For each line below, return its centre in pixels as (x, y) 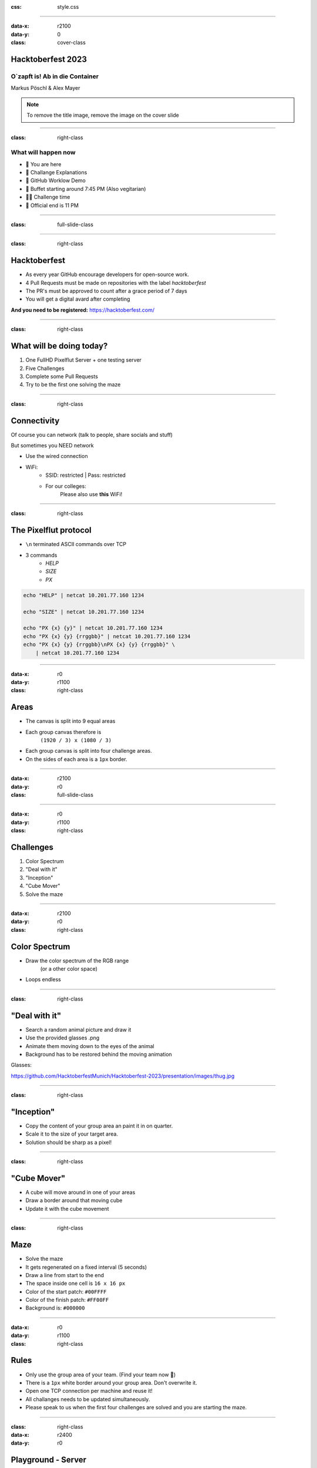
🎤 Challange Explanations (56, 173)
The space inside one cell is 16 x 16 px (75, 1284)
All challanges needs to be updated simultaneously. (88, 1399)
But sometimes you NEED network (52, 445)
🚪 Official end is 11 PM (52, 205)
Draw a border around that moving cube (74, 1200)
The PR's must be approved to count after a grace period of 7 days (106, 291)
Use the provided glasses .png (63, 1038)
